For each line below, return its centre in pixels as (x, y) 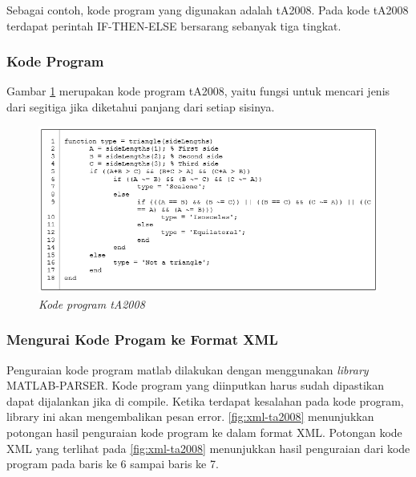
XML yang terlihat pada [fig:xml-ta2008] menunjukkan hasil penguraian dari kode (208, 448)
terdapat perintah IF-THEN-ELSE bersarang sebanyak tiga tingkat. (174, 25)
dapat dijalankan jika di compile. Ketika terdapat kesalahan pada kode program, (205, 400)
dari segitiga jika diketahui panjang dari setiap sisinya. (141, 107)
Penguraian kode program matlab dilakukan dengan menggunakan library (188, 369)
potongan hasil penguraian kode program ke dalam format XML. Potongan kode (204, 433)
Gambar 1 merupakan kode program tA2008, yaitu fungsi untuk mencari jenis (198, 91)
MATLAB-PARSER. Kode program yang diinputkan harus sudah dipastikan (196, 385)
